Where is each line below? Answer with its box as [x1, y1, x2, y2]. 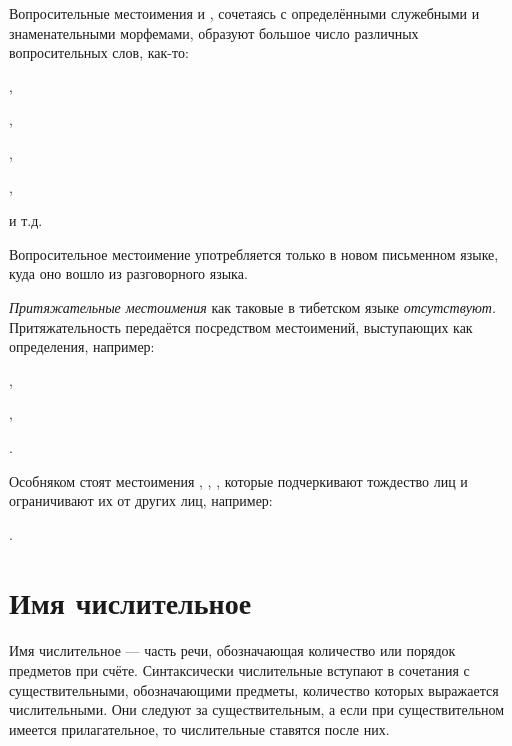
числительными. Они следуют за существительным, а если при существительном [9, 699, 505, 720]
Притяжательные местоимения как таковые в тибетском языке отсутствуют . [9, 296, 496, 317]
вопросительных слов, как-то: [9, 42, 189, 63]
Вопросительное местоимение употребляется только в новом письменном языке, [9, 243, 499, 264]
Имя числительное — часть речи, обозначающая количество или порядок [9, 640, 456, 661]
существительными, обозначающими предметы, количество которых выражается [9, 679, 499, 700]
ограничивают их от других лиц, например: [9, 490, 273, 511]
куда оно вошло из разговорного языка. [9, 263, 248, 284]
